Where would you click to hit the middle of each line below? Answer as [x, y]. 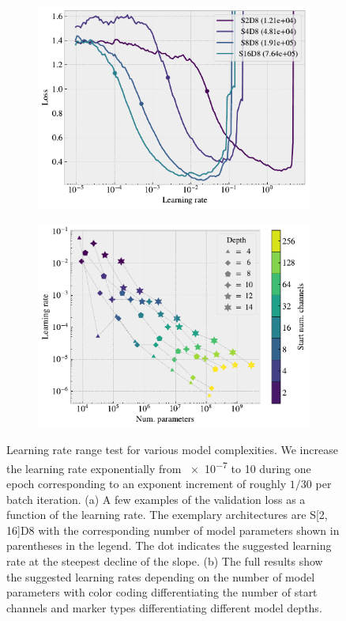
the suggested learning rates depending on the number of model [161, 576]
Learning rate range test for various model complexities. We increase [172, 450]
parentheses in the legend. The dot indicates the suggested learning [169, 545]
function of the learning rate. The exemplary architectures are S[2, [167, 515]
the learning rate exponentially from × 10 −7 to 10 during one [159, 467]
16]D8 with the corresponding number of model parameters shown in [173, 530]
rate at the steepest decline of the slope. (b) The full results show [165, 560]
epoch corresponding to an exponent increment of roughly [147, 484]
